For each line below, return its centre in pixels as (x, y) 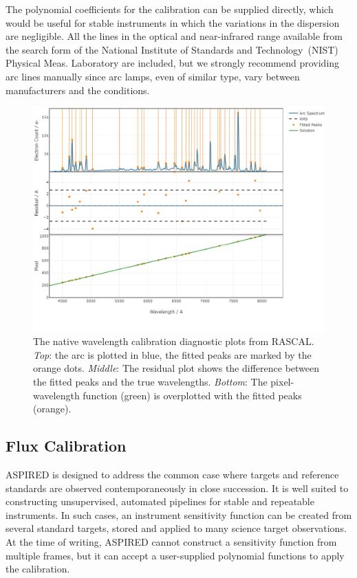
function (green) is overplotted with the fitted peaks (192, 395)
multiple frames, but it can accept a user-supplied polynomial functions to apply (175, 555)
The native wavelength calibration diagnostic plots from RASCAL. (174, 341)
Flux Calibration (66, 446)
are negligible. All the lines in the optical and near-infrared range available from (174, 36)
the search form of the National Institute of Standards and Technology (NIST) (172, 49)
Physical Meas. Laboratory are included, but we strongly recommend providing (173, 63)
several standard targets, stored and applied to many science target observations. (176, 528)
